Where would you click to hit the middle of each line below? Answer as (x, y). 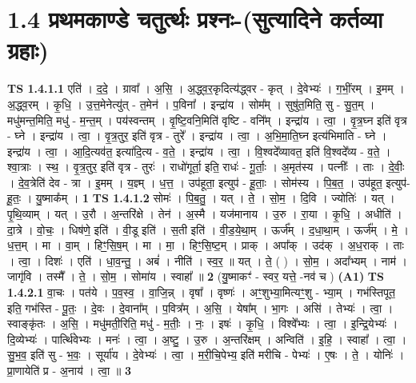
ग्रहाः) (28, 50)
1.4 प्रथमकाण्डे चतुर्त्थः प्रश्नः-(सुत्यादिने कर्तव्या (195, 19)
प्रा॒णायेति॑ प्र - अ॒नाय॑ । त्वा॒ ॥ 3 (69, 370)
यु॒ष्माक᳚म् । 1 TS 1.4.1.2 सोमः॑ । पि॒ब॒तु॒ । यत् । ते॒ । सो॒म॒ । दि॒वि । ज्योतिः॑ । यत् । (215, 198)
